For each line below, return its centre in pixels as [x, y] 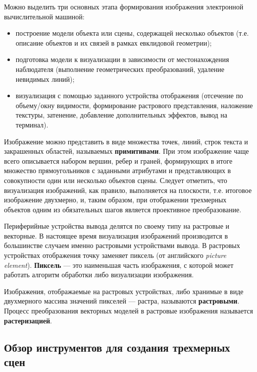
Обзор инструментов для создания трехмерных [117, 347]
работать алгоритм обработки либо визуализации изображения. [99, 275]
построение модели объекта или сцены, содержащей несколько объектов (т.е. [132, 33]
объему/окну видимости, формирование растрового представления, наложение [134, 105]
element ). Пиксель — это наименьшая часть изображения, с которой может [119, 265]
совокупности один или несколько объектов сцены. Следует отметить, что [116, 180]
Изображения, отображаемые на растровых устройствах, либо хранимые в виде [124, 291]
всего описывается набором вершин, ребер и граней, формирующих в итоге [118, 160]
